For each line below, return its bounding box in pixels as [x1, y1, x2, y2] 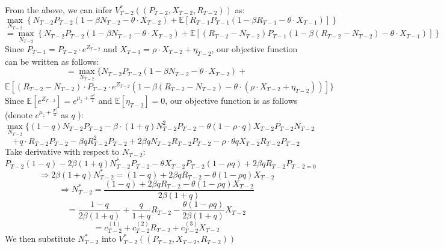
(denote [5, 108, 32, 121]
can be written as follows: [5, 55, 99, 67]
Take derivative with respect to [5, 145, 120, 158]
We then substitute [5, 232, 75, 245]
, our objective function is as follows [165, 94, 298, 106]
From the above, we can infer [5, 4, 113, 16]
